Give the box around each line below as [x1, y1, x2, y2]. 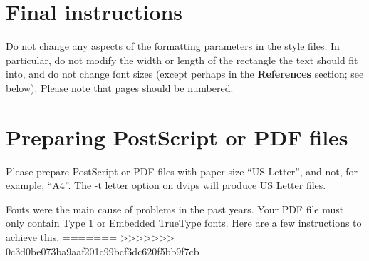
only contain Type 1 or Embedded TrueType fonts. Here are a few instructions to [6, 215, 362, 230]
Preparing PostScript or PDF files [6, 122, 348, 151]
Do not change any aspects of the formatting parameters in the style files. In [6, 39, 340, 53]
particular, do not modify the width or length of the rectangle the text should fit [6, 52, 358, 67]
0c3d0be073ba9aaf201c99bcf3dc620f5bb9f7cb [6, 243, 199, 258]
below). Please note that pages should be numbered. [6, 80, 234, 95]
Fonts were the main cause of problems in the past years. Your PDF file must [6, 201, 344, 216]
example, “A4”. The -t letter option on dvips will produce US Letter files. [6, 178, 326, 193]
